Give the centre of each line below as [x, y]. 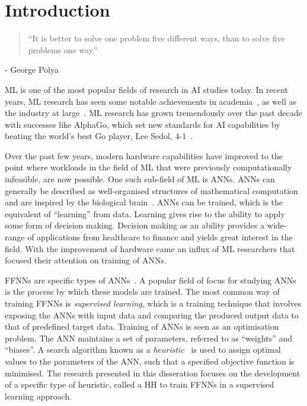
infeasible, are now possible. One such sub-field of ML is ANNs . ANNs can [140, 179]
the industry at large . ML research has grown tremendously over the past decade [153, 113]
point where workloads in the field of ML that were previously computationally [148, 167]
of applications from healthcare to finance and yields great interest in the [160, 237]
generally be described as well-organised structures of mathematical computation [151, 190]
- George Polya [32, 70]
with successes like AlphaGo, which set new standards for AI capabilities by [143, 124]
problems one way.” [63, 49]
